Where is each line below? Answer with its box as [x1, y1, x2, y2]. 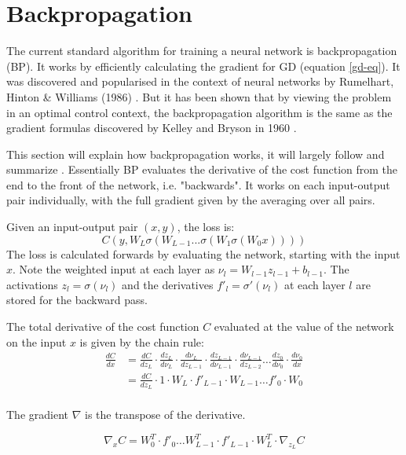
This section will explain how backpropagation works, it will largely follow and [6, 145, 385, 162]
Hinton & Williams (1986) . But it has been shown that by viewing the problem [6, 88, 392, 105]
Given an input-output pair [6, 218, 138, 235]
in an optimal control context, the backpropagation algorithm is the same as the [6, 104, 393, 120]
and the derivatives [122, 276, 214, 292]
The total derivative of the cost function [6, 318, 199, 335]
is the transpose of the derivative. [84, 406, 246, 423]
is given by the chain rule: [79, 333, 204, 350]
